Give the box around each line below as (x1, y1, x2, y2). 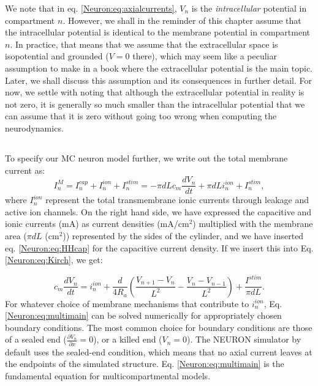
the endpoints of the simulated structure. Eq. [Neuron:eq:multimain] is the (5, 357, 284, 370)
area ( (5, 229, 27, 242)
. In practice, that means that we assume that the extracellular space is (10, 37, 278, 50)
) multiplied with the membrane (192, 217, 313, 230)
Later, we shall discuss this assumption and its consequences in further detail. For (5, 73, 312, 86)
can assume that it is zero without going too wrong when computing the (5, 109, 277, 122)
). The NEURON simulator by (187, 333, 301, 346)
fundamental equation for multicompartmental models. (5, 369, 211, 382)
